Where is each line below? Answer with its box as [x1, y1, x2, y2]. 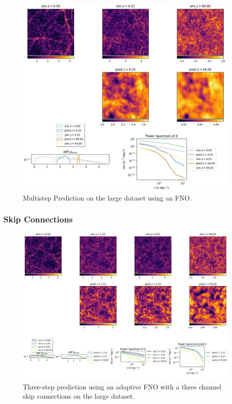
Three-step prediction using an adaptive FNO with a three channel [23, 381, 221, 391]
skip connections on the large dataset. [23, 391, 135, 401]
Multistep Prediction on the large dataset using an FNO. [23, 192, 192, 202]
